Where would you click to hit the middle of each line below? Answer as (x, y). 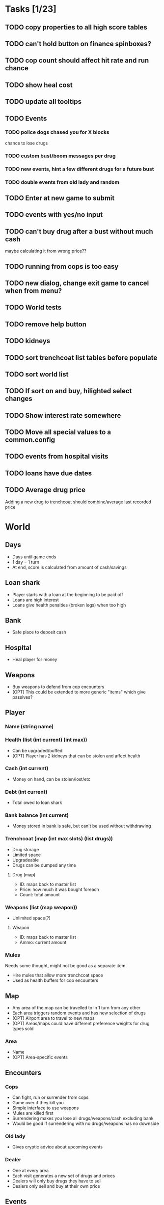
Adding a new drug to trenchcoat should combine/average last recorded (78, 502)
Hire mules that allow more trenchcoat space (57, 975)
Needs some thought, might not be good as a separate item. (66, 966)
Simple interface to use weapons (45, 1108)
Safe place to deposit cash (39, 632)
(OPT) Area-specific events (40, 1057)
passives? (22, 697)
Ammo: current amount (43, 943)
